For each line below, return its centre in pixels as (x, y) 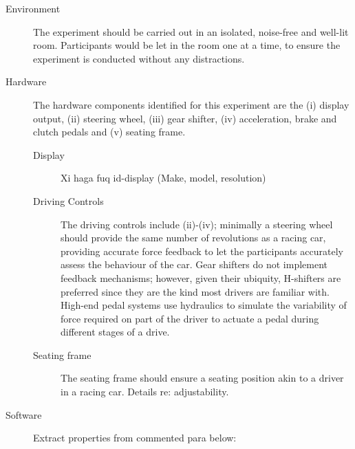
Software (24, 414)
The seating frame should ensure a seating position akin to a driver (202, 378)
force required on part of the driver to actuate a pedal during (190, 318)
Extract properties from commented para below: (135, 438)
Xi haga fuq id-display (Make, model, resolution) (163, 178)
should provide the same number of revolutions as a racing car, (193, 238)
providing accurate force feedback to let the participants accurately (202, 251)
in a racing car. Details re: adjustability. (145, 392)
